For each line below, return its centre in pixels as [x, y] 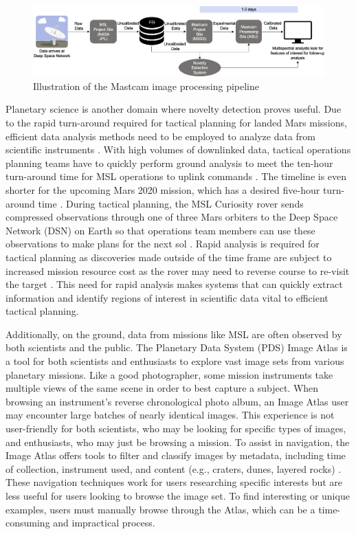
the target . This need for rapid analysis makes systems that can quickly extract [174, 284]
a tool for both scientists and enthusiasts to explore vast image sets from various [175, 361]
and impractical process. [104, 523]
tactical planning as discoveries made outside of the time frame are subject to [169, 257]
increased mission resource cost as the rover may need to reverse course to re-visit [178, 270]
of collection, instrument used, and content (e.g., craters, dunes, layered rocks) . [174, 468]
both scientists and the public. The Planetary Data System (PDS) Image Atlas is [177, 347]
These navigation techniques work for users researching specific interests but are [174, 482]
